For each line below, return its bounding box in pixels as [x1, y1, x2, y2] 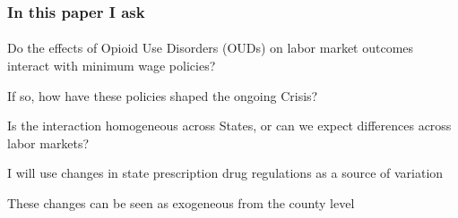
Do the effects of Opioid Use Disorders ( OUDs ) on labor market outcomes [7, 38, 414, 57]
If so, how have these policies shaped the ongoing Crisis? [7, 86, 318, 105]
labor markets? [7, 133, 90, 152]
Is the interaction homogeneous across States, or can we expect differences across [7, 116, 452, 135]
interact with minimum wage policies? [7, 56, 216, 75]
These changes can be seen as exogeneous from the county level [7, 194, 355, 212]
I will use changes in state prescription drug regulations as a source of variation [7, 163, 444, 182]
